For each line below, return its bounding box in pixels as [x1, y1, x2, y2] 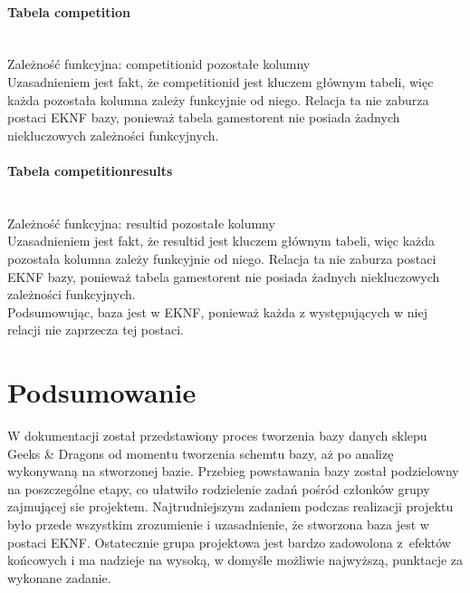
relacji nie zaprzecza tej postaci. [7, 320, 184, 339]
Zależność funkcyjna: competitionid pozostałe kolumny [7, 54, 311, 73]
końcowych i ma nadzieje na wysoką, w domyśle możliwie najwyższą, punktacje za [7, 550, 464, 569]
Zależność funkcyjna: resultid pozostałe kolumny [7, 213, 275, 232]
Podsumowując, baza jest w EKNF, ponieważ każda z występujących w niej [7, 302, 427, 321]
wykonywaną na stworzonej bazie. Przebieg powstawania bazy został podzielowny [7, 462, 459, 481]
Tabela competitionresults [7, 160, 173, 180]
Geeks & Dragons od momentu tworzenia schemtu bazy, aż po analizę [7, 443, 394, 462]
